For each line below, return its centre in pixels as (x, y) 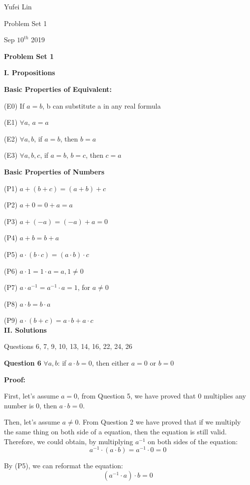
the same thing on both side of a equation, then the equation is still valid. (115, 432)
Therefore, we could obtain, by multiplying (69, 441)
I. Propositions (30, 72)
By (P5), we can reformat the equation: (63, 466)
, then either (110, 363)
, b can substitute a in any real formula (102, 105)
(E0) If (14, 105)
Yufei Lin (18, 6)
